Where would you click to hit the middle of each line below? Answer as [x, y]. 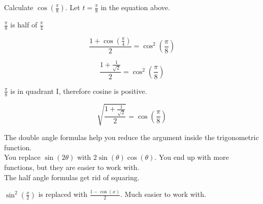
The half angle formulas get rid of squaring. [72, 177]
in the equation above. [135, 7]
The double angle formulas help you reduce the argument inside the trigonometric [131, 137]
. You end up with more [192, 157]
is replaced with [63, 194]
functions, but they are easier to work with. [72, 167]
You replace [22, 157]
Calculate [19, 7]
